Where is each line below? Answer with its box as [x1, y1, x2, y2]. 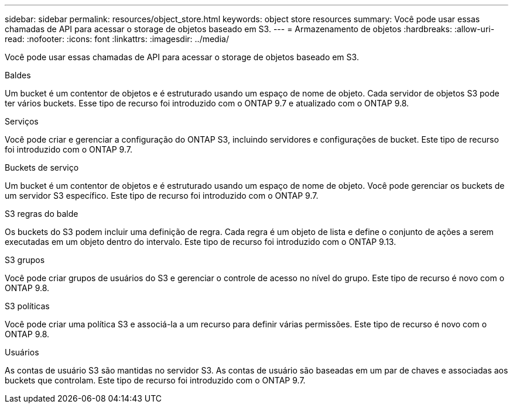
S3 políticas [5, 301, 50, 311]
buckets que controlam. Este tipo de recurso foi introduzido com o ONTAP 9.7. [5, 375, 306, 385]
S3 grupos [5, 255, 45, 265]
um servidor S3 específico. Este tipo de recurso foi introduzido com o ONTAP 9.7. [5, 191, 319, 200]
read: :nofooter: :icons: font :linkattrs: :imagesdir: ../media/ [5, 34, 229, 44]
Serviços [5, 116, 39, 126]
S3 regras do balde [5, 209, 78, 219]
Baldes [5, 70, 31, 80]
